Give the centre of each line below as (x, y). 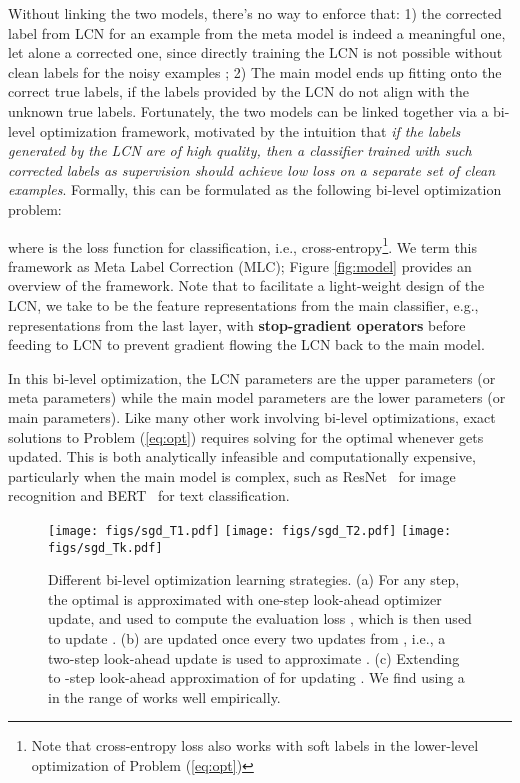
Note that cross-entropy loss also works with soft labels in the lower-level (255, 745)
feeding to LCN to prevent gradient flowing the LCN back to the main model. (246, 344)
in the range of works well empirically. (164, 696)
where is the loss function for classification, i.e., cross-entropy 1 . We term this (243, 245)
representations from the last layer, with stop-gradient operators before (237, 324)
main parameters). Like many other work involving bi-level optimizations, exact (252, 416)
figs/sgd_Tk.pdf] (105, 547)
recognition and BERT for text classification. (149, 495)
